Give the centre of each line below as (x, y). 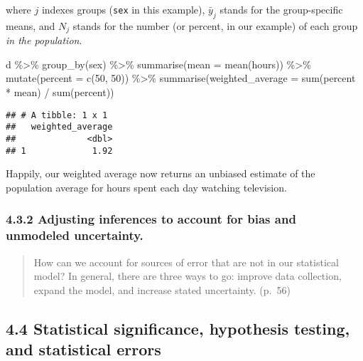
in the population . (44, 40)
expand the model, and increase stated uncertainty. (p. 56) (162, 289)
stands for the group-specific (281, 9)
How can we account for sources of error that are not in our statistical (186, 262)
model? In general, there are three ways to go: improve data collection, (188, 276)
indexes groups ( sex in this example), (123, 9)
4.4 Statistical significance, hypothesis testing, (178, 328)
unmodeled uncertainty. (75, 235)
